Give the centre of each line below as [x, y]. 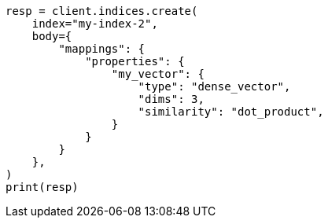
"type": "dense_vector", [214, 86]
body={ [52, 36]
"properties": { [135, 61]
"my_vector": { [158, 74]
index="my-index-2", [95, 24]
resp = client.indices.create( [102, 11]
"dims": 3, [171, 99]
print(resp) [42, 187]
